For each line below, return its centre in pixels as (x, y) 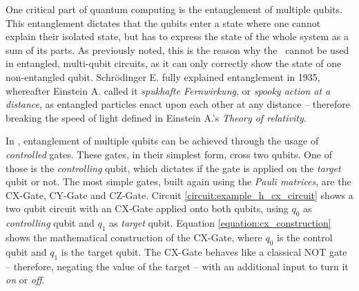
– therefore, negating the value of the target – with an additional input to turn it (177, 266)
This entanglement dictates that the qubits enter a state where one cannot (163, 22)
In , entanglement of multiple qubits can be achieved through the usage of (162, 141)
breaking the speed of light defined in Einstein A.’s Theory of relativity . (156, 117)
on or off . (25, 280)
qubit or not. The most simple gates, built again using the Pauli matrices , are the (178, 181)
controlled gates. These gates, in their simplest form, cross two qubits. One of (169, 154)
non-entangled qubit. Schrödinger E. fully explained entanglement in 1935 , (163, 76)
